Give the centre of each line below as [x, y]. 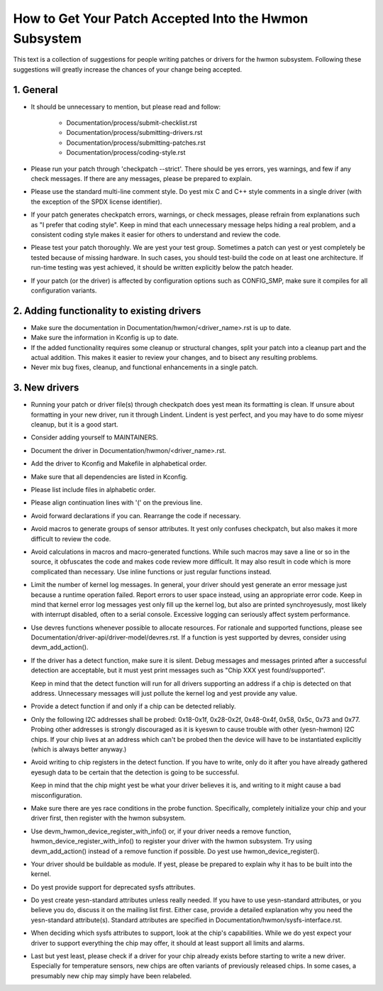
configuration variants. [64, 290]
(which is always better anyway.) [79, 749]
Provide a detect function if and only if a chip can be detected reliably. [134, 706]
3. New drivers [46, 388]
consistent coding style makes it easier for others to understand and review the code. [156, 234]
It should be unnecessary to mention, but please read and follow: [126, 106]
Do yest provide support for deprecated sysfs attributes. [113, 887]
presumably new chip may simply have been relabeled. [111, 975]
